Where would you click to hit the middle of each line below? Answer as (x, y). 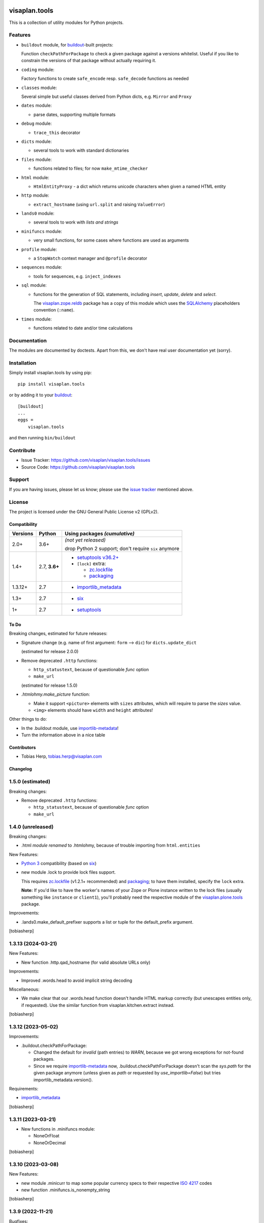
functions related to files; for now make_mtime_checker (91, 168)
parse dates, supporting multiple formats (75, 114)
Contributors (22, 747)
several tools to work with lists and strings (76, 222)
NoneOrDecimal (50, 1143)
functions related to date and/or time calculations (83, 328)
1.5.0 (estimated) (30, 782)
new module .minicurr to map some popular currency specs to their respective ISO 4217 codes (117, 1183)
